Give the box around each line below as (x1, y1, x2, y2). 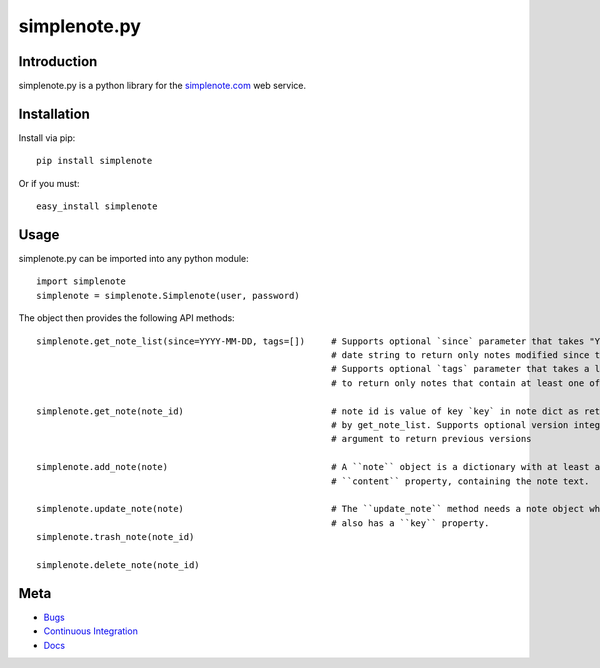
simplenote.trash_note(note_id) (36, 531, 195, 543)
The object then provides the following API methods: (18, 312, 235, 324)
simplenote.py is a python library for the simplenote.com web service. (18, 80, 307, 92)
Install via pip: (18, 131, 76, 144)
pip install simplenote (36, 155, 153, 167)
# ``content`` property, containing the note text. (331, 475, 590, 487)
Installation (18, 105, 90, 122)
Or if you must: (18, 177, 80, 189)
